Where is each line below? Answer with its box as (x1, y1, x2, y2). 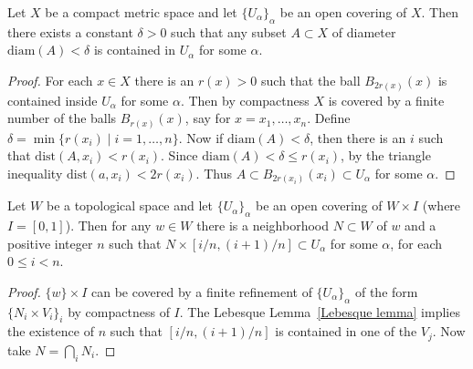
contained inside (7, 90, 98, 109)
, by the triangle (341, 146, 431, 165)
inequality (7, 163, 63, 182)
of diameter (331, 22, 396, 41)
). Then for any (65, 216, 152, 235)
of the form (354, 282, 418, 301)
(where (422, 196, 461, 215)
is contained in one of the (275, 322, 417, 341)
